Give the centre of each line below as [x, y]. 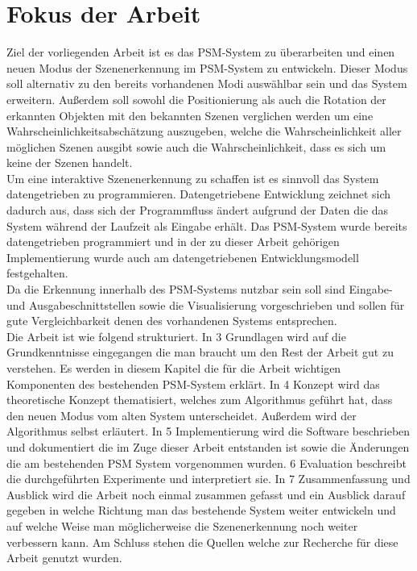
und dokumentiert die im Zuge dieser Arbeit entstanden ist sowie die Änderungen [208, 446]
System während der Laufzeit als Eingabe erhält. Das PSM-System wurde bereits [207, 225]
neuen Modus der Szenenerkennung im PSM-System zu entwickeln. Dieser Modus [207, 67]
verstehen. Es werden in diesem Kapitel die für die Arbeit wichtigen [174, 368]
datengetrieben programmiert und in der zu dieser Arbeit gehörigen [173, 242]
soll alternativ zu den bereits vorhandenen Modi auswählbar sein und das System [207, 83]
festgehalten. [37, 273]
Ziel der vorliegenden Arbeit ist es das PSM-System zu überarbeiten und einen [201, 52]
